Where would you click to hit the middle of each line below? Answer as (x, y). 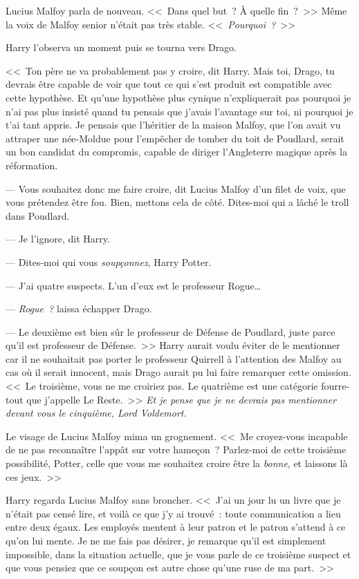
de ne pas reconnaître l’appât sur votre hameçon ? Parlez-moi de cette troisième (176, 449)
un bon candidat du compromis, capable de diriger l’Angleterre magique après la (176, 152)
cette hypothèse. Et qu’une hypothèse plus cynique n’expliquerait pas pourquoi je (178, 97)
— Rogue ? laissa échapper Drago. (79, 309)
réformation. (32, 165)
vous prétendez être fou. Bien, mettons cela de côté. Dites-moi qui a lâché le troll (177, 202)
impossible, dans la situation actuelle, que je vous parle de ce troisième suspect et (178, 554)
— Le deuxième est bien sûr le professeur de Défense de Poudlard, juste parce (171, 331)
